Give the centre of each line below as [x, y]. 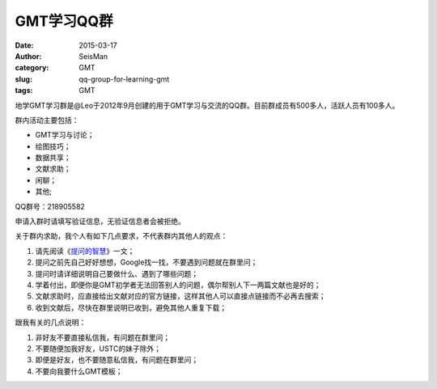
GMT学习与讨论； [65, 135]
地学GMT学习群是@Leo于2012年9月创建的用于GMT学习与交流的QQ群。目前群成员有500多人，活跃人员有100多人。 [207, 105]
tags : [24, 91]
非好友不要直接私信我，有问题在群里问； [102, 337]
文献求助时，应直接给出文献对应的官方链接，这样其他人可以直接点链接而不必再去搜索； [180, 296]
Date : [24, 45]
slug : [23, 79]
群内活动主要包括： [47, 120]
